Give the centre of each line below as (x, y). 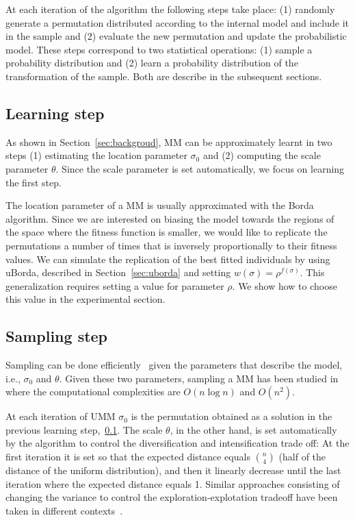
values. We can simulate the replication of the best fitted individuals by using (168, 259)
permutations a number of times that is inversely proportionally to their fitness (171, 245)
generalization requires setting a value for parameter (115, 285)
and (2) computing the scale (262, 155)
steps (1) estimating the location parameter (96, 155)
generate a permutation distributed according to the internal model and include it (177, 22)
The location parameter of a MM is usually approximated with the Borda (160, 205)
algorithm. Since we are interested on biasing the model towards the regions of (170, 218)
